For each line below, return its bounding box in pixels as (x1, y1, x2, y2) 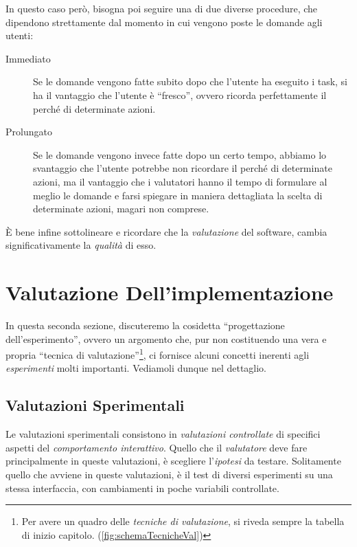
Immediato (5, 51, 51, 65)
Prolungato (5, 124, 52, 139)
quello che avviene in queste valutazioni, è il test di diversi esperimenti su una (5, 467, 333, 482)
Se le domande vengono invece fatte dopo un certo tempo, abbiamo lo (33, 147, 327, 161)
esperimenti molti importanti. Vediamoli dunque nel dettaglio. (5, 361, 266, 375)
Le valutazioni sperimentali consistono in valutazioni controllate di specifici (5, 427, 321, 441)
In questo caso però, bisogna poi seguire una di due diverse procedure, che (5, 1, 318, 15)
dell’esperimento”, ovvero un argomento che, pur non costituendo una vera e (5, 331, 327, 346)
